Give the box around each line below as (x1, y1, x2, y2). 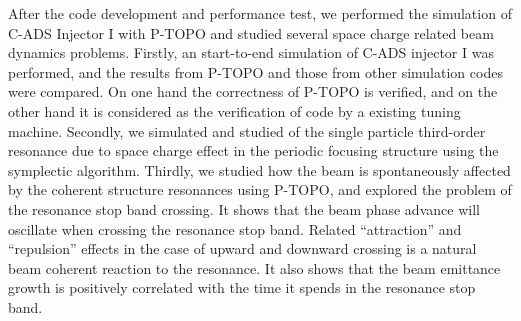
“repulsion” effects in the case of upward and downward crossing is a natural (8, 238, 477, 259)
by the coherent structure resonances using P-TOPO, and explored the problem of (8, 179, 512, 200)
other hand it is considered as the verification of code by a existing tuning (8, 100, 461, 121)
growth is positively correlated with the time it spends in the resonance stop (8, 277, 476, 298)
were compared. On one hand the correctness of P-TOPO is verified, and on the (8, 81, 498, 102)
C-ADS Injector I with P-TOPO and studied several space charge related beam (8, 22, 494, 43)
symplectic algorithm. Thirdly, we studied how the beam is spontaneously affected (8, 159, 511, 180)
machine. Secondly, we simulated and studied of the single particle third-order (8, 120, 486, 141)
